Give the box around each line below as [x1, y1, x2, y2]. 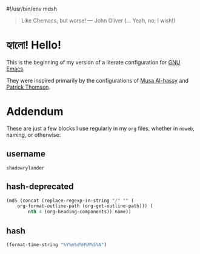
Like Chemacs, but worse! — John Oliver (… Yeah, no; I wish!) [21, 17, 176, 24]
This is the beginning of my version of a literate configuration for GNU [6, 58, 181, 66]
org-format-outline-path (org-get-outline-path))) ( [17, 203, 153, 209]
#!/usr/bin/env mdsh [6, 5, 58, 12]
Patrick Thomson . [6, 83, 50, 91]
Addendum [6, 105, 64, 118]
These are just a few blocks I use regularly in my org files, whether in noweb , [6, 125, 195, 132]
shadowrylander [6, 165, 45, 171]
